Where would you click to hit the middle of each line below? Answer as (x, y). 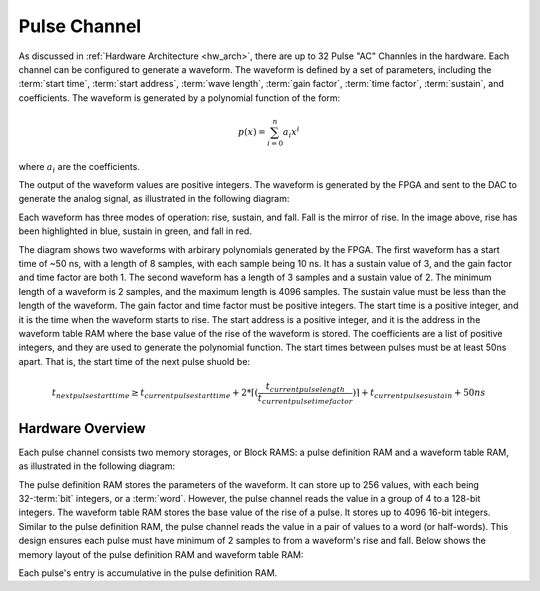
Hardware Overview (82, 428)
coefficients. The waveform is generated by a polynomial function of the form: (179, 97)
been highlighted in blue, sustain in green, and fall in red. (135, 231)
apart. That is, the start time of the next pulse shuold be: (134, 361)
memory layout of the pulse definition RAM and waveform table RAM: (161, 554)
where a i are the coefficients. (79, 167)
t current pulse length (305, 387)
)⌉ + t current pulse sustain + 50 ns (419, 393)
